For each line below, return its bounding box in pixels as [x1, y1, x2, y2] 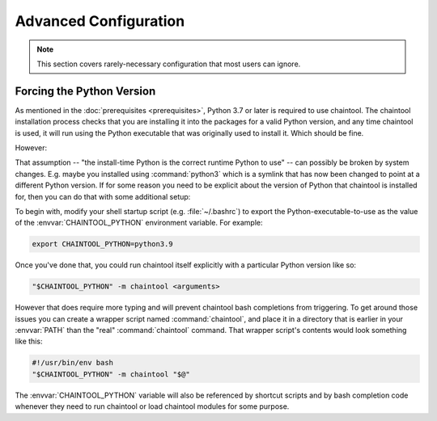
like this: [15, 336, 43, 347]
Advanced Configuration [15, 12, 185, 30]
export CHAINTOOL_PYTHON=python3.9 [32, 239, 173, 249]
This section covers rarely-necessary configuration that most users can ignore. [36, 59, 301, 69]
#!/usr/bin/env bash [32, 358, 113, 368]
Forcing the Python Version [15, 84, 156, 98]
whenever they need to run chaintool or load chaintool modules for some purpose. [15, 402, 290, 411]
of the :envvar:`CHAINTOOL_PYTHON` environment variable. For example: [15, 218, 263, 228]
